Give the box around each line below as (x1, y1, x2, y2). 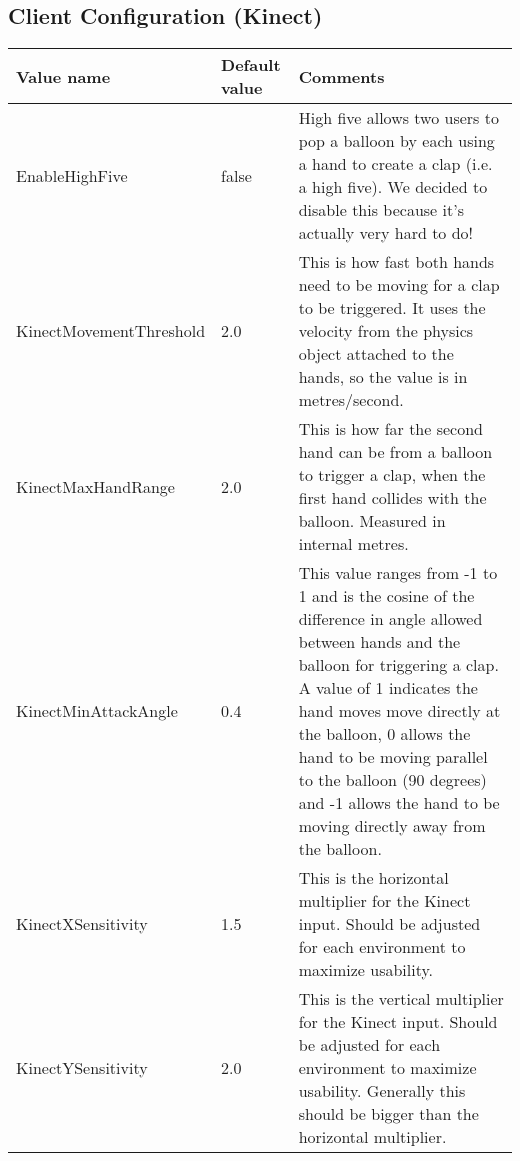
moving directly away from (298, 814, 486, 838)
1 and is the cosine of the (298, 584, 475, 608)
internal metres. (298, 532, 409, 556)
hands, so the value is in (298, 365, 468, 389)
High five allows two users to (298, 106, 499, 130)
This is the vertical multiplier (298, 987, 504, 1011)
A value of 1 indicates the (298, 676, 478, 700)
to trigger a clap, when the (298, 463, 486, 487)
